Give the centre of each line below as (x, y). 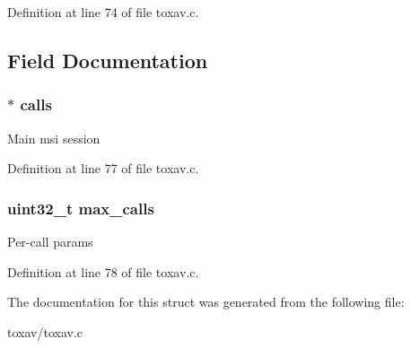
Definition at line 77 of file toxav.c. (103, 168)
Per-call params (50, 241)
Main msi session (54, 138)
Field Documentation (108, 60)
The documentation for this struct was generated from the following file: (206, 302)
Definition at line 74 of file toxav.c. (103, 12)
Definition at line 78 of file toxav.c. (103, 271)
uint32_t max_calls (81, 208)
